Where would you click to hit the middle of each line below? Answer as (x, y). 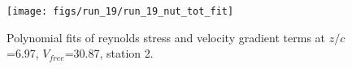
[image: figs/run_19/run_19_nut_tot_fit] (120, 11)
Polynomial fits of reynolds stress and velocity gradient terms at (166, 37)
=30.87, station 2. (109, 53)
